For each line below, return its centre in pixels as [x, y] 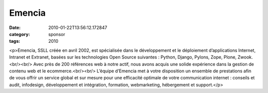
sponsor [57, 34]
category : [20, 34]
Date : [15, 28]
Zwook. [245, 57]
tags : [15, 41]
